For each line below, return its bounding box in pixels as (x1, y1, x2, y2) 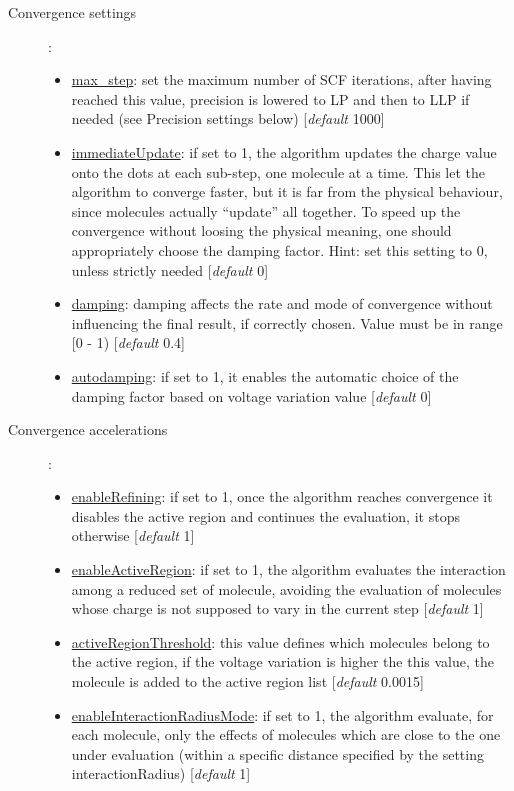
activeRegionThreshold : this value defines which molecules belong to (71, 631, 490, 652)
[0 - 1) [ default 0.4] (71, 332, 185, 353)
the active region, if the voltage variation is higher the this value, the (71, 651, 495, 672)
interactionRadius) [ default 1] (71, 763, 251, 784)
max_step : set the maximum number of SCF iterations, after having (71, 69, 492, 90)
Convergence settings (8, 2, 137, 22)
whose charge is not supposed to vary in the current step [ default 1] (71, 598, 484, 619)
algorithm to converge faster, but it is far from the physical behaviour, (71, 181, 503, 202)
